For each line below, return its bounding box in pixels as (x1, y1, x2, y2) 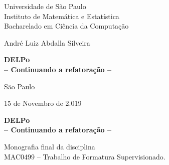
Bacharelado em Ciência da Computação (4, 21, 129, 31)
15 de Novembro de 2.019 (4, 98, 82, 108)
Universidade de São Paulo (4, 1, 86, 11)
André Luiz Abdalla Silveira (4, 37, 90, 48)
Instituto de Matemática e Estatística (4, 11, 119, 21)
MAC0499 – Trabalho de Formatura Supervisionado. (4, 151, 165, 161)
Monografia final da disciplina (4, 141, 95, 151)
